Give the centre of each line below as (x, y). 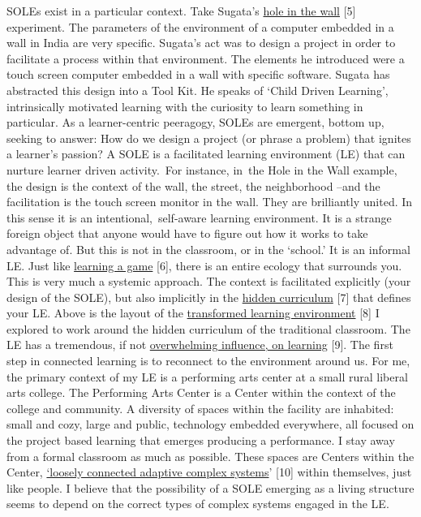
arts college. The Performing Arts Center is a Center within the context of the (201, 392)
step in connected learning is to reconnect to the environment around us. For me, (208, 361)
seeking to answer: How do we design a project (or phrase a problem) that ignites (209, 138)
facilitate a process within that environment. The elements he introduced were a (206, 58)
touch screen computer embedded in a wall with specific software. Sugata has (198, 74)
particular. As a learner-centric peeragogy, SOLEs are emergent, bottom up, (195, 122)
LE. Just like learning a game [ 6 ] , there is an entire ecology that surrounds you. (204, 265)
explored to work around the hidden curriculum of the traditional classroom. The (208, 328)
